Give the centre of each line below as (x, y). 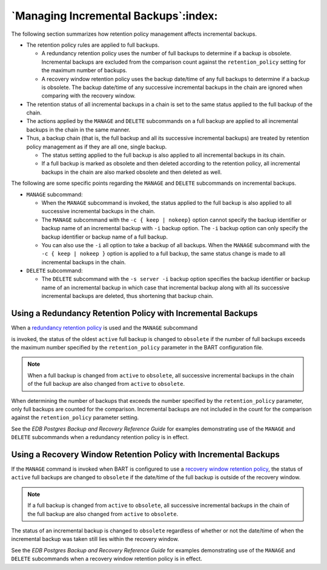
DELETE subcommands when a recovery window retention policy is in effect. (107, 559)
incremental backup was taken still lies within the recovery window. (95, 539)
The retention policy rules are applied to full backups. (93, 45)
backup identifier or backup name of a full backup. (105, 237)
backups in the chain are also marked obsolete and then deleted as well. (132, 172)
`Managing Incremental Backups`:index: (114, 16)
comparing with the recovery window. (89, 96)
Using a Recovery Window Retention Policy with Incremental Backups (145, 454)
